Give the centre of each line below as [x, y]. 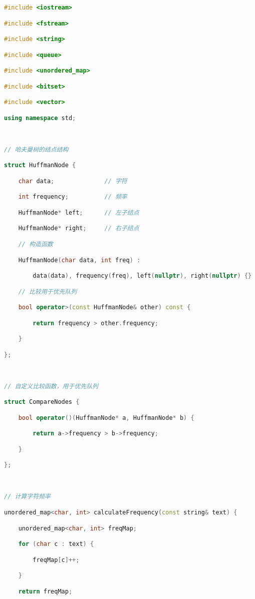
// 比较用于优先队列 [48, 291]
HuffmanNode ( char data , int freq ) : [79, 260]
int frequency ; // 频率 [73, 197]
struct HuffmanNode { [40, 165]
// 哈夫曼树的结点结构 [36, 149]
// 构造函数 [36, 244]
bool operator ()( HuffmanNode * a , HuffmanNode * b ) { [106, 418]
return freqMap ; [45, 591]
